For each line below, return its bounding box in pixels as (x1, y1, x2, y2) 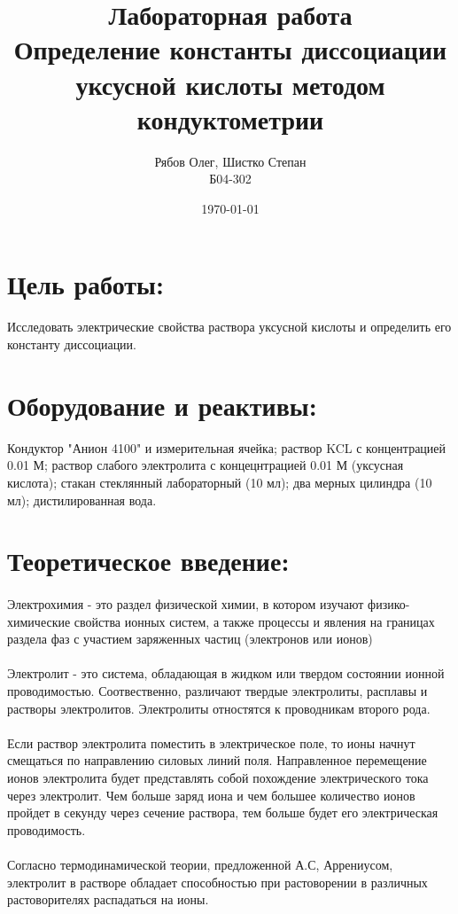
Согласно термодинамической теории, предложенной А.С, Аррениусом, (7, 855, 393, 873)
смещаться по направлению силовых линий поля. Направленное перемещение (7, 751, 427, 769)
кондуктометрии (136, 100, 324, 137)
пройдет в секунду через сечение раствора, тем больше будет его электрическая (7, 803, 439, 822)
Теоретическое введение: (7, 543, 290, 579)
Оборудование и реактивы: (7, 387, 317, 423)
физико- (368, 595, 410, 613)
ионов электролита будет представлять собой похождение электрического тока (7, 769, 429, 786)
